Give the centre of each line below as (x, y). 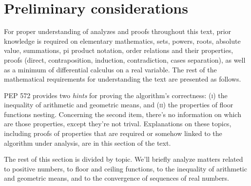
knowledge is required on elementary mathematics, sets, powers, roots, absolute (122, 41)
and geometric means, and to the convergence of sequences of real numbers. (117, 178)
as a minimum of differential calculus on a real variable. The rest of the (110, 69)
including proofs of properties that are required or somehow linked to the (113, 133)
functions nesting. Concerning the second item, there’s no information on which (123, 114)
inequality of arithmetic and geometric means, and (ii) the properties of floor (119, 105)
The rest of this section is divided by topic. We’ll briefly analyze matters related (124, 159)
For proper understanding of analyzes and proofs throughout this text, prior (118, 31)
